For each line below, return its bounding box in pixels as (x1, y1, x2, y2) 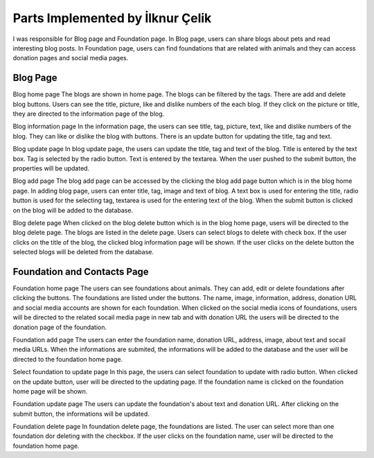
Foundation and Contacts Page (12, 265, 149, 277)
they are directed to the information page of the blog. (12, 109, 165, 118)
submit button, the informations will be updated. (12, 409, 150, 418)
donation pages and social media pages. (12, 54, 129, 62)
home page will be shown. (12, 387, 88, 395)
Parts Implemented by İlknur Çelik (12, 10, 212, 26)
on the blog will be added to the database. (12, 206, 134, 214)
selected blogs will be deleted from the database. (12, 248, 154, 256)
